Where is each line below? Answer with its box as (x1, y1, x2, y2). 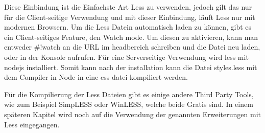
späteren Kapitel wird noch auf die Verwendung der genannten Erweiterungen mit (4, 108, 261, 119)
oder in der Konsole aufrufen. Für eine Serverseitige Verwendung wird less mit (4, 51, 249, 62)
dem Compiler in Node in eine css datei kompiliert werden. (4, 72, 188, 82)
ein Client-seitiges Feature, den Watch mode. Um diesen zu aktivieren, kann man (4, 31, 258, 42)
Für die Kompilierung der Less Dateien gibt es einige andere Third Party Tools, (4, 88, 254, 99)
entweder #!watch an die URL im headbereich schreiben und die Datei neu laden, (4, 41, 260, 52)
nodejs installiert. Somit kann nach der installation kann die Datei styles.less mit (4, 61, 257, 72)
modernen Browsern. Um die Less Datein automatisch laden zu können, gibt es (4, 21, 252, 32)
